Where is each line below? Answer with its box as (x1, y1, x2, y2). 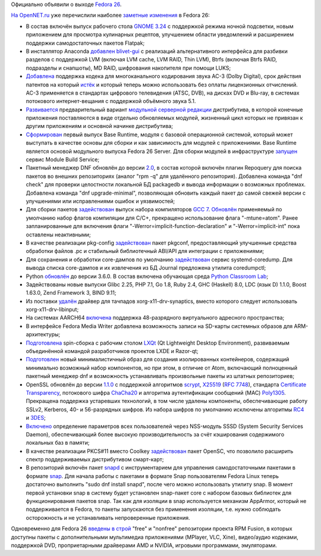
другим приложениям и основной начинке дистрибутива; (26, 123, 174, 130)
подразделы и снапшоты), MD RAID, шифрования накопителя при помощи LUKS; (26, 64, 231, 71)
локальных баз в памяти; (26, 439, 90, 446)
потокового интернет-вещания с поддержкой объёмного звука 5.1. (26, 98, 196, 105)
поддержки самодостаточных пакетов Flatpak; (26, 39, 145, 46)
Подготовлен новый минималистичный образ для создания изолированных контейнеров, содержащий (26, 356, 289, 363)
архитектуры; (26, 331, 61, 338)
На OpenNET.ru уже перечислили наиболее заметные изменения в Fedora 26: (11, 12, 210, 19)
